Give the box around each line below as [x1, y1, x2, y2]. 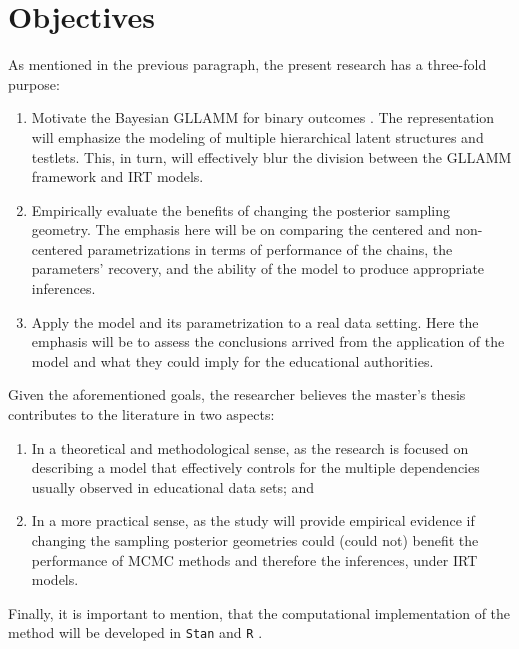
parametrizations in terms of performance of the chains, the [87, 238, 453, 259]
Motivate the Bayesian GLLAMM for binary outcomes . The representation [31, 107, 495, 128]
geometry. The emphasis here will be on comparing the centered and [31, 219, 451, 240]
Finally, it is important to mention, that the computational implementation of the [8, 602, 511, 623]
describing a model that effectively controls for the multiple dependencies [31, 457, 480, 478]
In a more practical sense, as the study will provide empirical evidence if [31, 510, 475, 531]
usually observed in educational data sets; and [31, 476, 315, 497]
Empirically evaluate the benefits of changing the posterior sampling [31, 199, 451, 220]
